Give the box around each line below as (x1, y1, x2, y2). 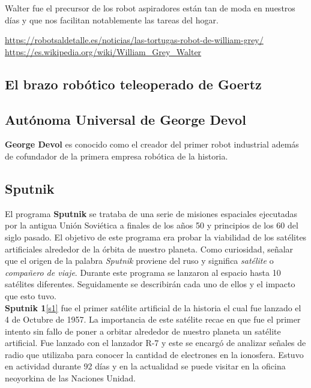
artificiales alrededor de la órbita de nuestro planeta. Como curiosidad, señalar (5, 242, 294, 255)
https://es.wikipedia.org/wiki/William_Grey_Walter (5, 45, 202, 58)
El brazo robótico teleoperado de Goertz (5, 74, 262, 93)
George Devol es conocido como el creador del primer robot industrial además (5, 138, 299, 151)
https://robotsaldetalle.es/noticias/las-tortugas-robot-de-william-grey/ (5, 34, 264, 46)
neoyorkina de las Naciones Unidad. (5, 372, 136, 384)
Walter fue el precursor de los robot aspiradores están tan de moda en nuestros (5, 2, 295, 14)
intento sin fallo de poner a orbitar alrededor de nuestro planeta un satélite (5, 324, 281, 337)
